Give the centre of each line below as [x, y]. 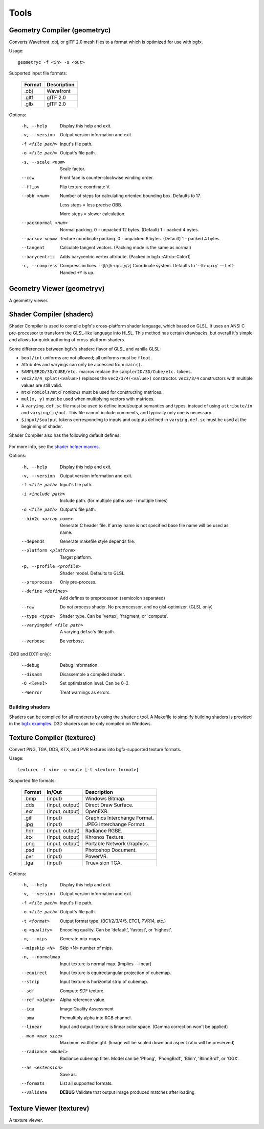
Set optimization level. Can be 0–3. [95, 683]
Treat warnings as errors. [85, 692]
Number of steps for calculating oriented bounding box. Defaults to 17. [131, 196]
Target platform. [76, 557]
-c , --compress [40, 266]
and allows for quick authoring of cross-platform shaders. [67, 340]
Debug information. [79, 665]
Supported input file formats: [38, 73]
